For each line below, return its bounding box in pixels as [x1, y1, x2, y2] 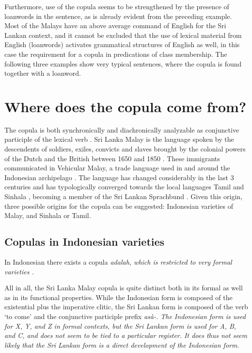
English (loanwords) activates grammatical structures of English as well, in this [4, 39, 240, 50]
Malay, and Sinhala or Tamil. [4, 210, 91, 220]
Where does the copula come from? [4, 96, 247, 116]
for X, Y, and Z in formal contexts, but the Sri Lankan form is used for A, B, [4, 320, 236, 331]
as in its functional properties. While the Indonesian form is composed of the [4, 292, 233, 302]
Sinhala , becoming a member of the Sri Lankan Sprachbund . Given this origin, [4, 191, 243, 202]
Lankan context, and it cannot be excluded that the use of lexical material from [4, 30, 242, 40]
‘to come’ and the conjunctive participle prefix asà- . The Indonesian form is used [4, 311, 246, 321]
